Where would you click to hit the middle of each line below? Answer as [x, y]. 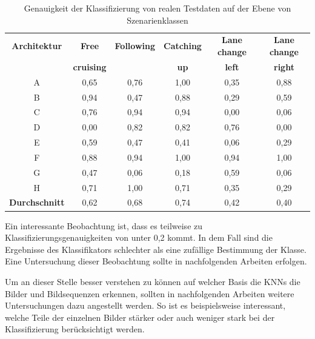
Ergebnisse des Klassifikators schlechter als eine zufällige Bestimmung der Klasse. [156, 249]
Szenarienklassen [157, 20]
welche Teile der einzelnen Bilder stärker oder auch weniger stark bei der [140, 317]
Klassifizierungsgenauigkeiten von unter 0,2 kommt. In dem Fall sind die [139, 237]
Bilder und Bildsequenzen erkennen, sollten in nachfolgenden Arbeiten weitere [150, 293]
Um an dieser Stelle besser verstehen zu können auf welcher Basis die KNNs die [153, 281]
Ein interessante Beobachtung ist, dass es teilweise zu [104, 225]
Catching [183, 46]
